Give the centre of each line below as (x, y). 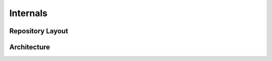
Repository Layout (39, 31)
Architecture (30, 47)
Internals (28, 13)
